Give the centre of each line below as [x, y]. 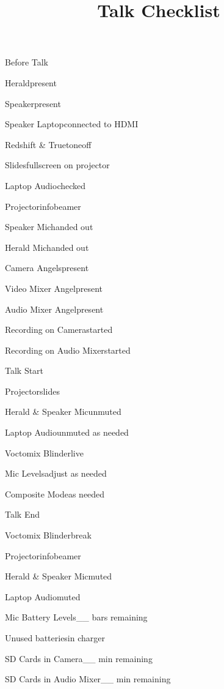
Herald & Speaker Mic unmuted [63, 412]
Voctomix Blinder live [44, 453]
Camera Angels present [47, 268]
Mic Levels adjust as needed [56, 473]
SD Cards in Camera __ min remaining [79, 658]
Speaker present [33, 103]
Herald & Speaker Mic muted [59, 576]
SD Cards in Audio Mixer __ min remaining [88, 679]
